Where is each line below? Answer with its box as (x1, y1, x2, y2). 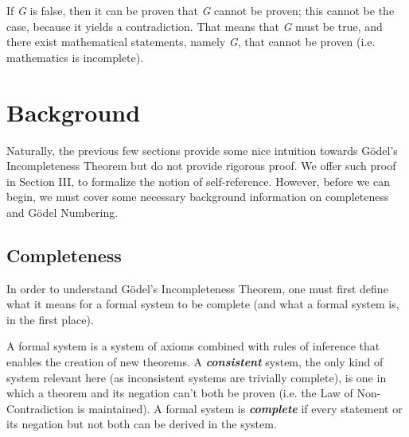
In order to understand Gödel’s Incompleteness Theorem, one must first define (6, 280, 388, 296)
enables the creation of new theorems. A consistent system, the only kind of (6, 354, 384, 370)
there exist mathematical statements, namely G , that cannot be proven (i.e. (6, 33, 376, 50)
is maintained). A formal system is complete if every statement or (77, 400, 403, 416)
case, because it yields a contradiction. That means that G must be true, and (6, 17, 383, 34)
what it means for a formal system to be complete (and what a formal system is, (6, 296, 399, 312)
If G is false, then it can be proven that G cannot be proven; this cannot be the (6, 2, 395, 18)
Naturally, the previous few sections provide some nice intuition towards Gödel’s (6, 141, 398, 158)
